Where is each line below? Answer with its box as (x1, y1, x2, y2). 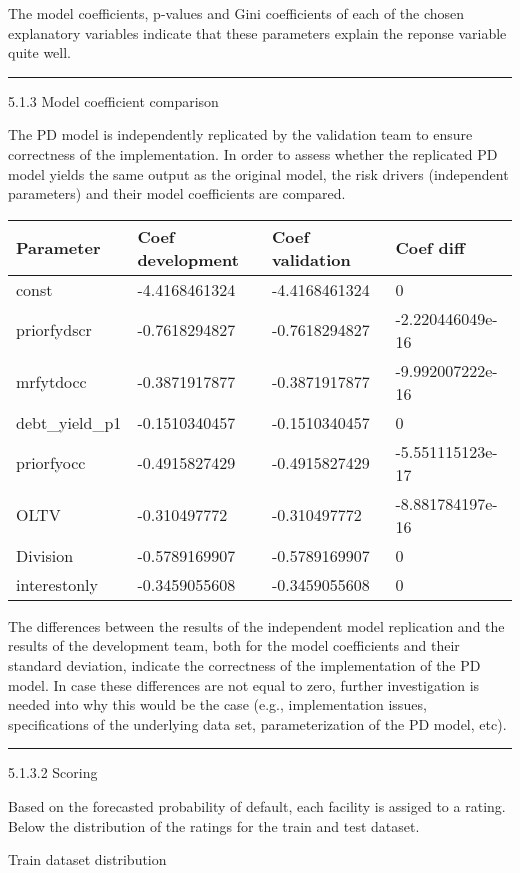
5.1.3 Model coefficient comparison (8, 90, 219, 111)
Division (16, 543, 74, 567)
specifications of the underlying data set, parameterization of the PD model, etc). (8, 713, 507, 734)
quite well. (8, 42, 71, 63)
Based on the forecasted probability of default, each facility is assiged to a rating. (8, 795, 506, 816)
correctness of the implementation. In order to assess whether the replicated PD (8, 143, 498, 164)
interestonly (16, 572, 98, 596)
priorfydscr (16, 318, 92, 342)
